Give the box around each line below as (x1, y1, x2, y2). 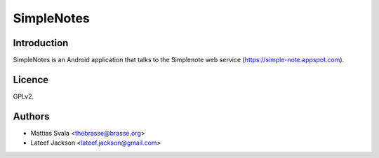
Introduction (13, 37, 69, 49)
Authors (13, 110, 50, 122)
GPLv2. (13, 92, 34, 101)
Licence (13, 73, 49, 85)
